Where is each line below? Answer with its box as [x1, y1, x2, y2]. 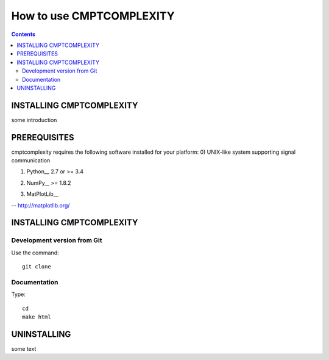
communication [11, 157, 51, 164]
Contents [11, 31, 36, 38]
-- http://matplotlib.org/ [11, 201, 70, 209]
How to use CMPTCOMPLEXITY [11, 9, 175, 23]
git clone [22, 263, 51, 270]
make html [22, 314, 51, 320]
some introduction [11, 116, 57, 123]
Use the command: [11, 249, 59, 256]
